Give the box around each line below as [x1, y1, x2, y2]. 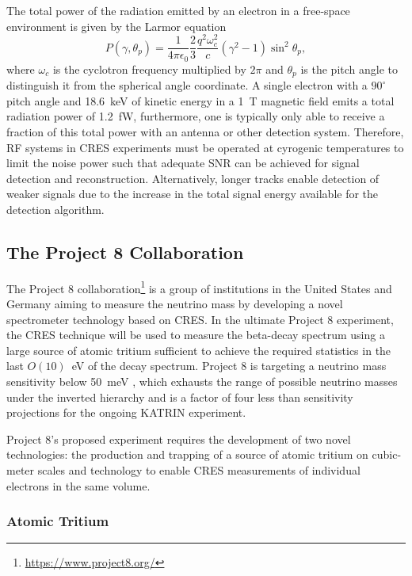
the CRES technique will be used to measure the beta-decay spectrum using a [6, 326, 385, 343]
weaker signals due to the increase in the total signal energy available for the [6, 185, 379, 202]
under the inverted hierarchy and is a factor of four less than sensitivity [6, 388, 353, 405]
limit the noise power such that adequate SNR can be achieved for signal [6, 154, 360, 171]
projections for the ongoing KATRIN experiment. [6, 404, 246, 421]
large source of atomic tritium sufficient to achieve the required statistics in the [6, 341, 391, 358]
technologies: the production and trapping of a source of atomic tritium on [6, 446, 368, 463]
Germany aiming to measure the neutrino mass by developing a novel [6, 296, 343, 312]
